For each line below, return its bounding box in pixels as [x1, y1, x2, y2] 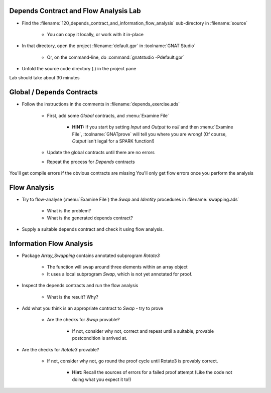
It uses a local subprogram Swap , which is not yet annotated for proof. [47, 271, 193, 277]
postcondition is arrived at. [72, 335, 127, 341]
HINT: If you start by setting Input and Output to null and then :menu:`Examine [72, 124, 233, 130]
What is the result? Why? [47, 294, 99, 300]
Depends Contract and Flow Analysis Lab [9, 7, 142, 15]
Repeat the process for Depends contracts [47, 159, 135, 165]
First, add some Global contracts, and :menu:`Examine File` [47, 112, 169, 118]
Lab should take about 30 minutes [9, 75, 80, 81]
